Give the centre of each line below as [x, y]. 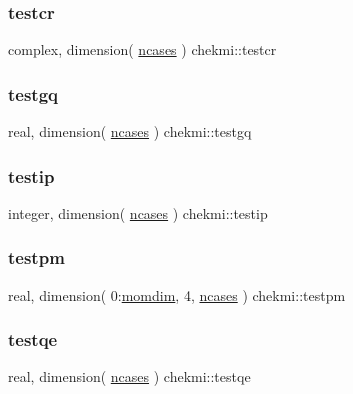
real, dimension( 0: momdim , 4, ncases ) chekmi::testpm [177, 294]
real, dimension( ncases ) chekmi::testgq [130, 131]
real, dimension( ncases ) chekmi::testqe [129, 376]
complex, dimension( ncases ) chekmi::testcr [142, 49]
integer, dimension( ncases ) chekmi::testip [138, 212]
